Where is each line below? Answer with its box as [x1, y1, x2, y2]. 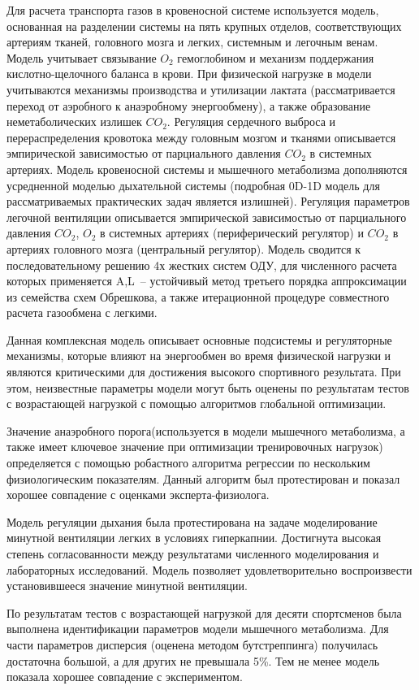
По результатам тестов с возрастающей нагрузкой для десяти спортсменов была [6, 604, 402, 621]
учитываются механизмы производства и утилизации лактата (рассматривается [6, 80, 395, 98]
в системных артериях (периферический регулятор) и [100, 224, 364, 241]
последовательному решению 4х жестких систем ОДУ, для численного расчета [6, 256, 397, 273]
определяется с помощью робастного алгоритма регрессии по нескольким [6, 454, 370, 471]
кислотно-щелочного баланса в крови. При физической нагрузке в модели [6, 65, 372, 82]
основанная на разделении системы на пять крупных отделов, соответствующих [6, 17, 402, 34]
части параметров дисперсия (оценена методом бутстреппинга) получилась [6, 636, 378, 653]
